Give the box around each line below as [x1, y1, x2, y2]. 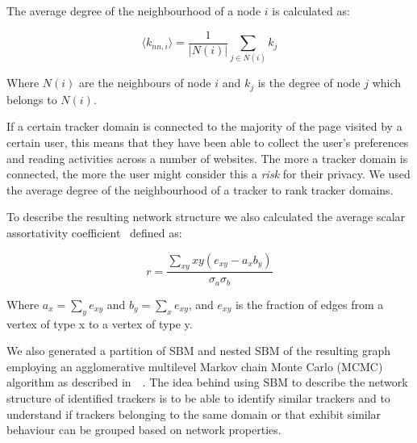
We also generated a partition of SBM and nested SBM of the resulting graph [6, 342, 391, 359]
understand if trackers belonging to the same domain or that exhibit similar [6, 405, 382, 422]
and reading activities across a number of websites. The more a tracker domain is [6, 149, 408, 166]
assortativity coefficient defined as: [6, 224, 182, 240]
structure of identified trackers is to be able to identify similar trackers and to [6, 390, 390, 407]
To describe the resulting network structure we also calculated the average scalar [6, 208, 406, 225]
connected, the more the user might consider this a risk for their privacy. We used [6, 165, 411, 182]
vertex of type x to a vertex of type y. [6, 315, 193, 332]
